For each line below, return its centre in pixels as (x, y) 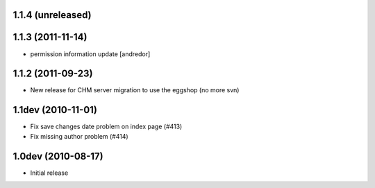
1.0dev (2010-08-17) (58, 156)
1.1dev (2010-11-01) (55, 110)
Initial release (49, 173)
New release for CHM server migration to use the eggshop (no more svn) (135, 90)
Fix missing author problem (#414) (79, 136)
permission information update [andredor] (90, 54)
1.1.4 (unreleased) (52, 15)
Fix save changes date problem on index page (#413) (106, 127)
